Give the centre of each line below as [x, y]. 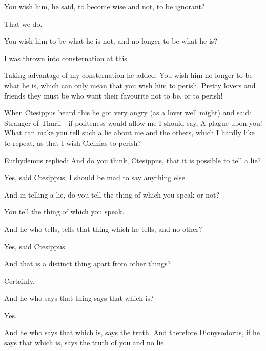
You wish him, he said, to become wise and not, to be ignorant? [105, 6]
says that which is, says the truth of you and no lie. [85, 343]
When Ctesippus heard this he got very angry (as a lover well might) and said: [128, 113]
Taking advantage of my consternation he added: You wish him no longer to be [128, 75]
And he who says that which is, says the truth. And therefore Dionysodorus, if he [132, 332]
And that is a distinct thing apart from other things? [88, 264]
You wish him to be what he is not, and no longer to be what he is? [111, 41]
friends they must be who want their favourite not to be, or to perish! [114, 95]
